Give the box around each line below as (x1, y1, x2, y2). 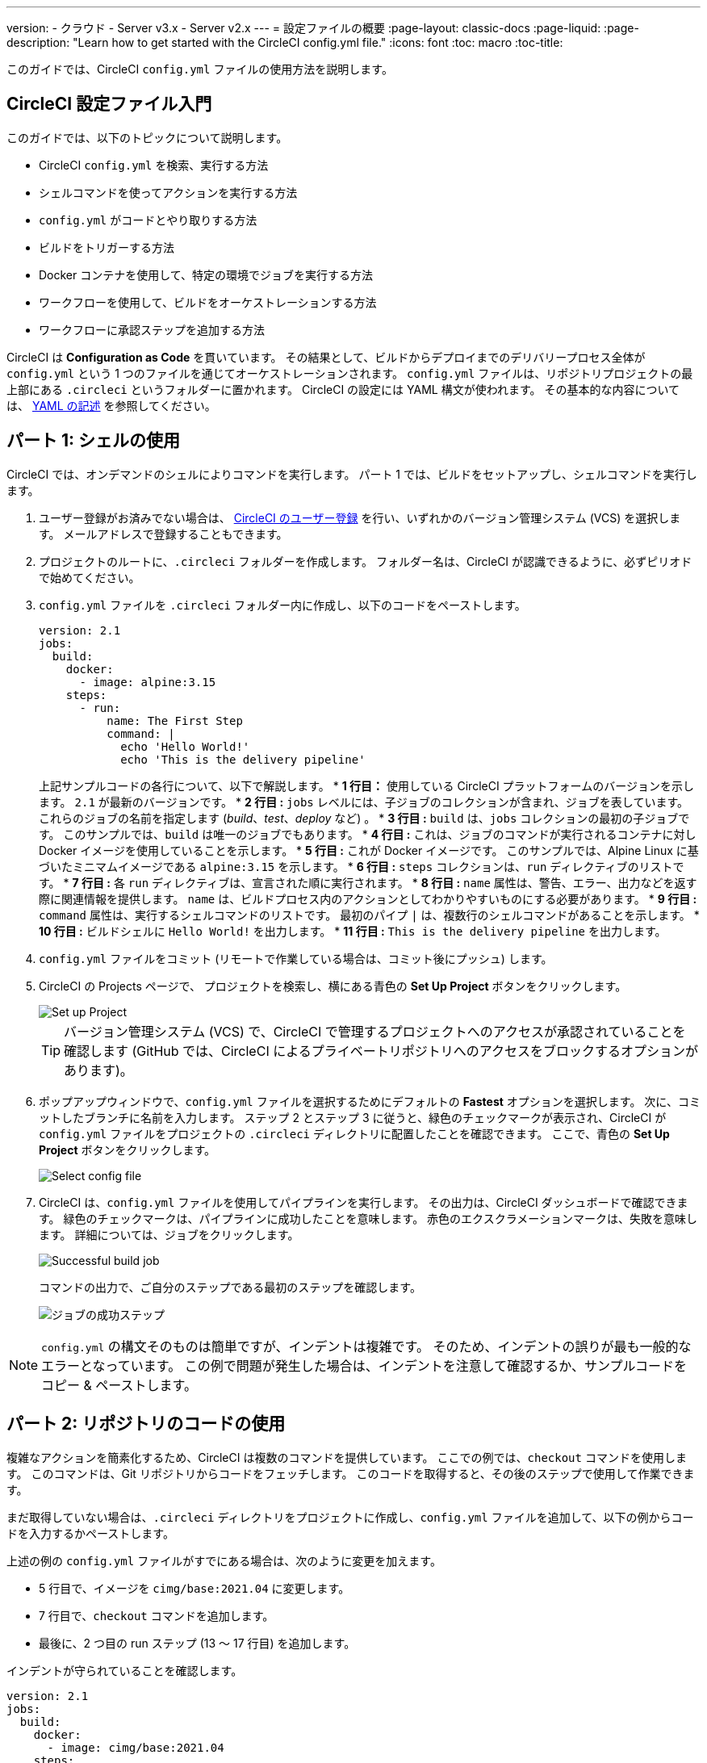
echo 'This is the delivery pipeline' (120, 752, 366, 766)
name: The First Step (107, 714, 243, 727)
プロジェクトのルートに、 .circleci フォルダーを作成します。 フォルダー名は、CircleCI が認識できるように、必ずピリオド (39, 554, 692, 568)
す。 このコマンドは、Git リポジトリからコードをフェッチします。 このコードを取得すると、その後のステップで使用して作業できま (6, 1466, 695, 1480)
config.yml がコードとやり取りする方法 (39, 212, 257, 227)
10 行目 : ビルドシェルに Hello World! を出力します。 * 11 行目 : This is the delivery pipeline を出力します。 (39, 923, 667, 938)
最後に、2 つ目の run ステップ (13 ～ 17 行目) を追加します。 (39, 1635, 356, 1650)
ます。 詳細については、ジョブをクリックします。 (39, 1227, 299, 1242)
